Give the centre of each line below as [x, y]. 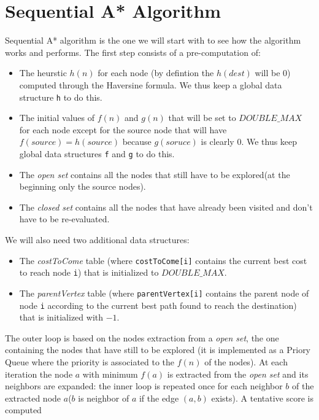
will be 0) [273, 73]
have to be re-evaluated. [64, 219]
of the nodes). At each [246, 361]
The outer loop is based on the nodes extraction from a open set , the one [142, 337]
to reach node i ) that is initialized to [89, 272]
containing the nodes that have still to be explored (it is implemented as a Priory [158, 350]
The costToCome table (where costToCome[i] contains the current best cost [163, 260]
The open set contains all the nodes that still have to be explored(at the [155, 174]
